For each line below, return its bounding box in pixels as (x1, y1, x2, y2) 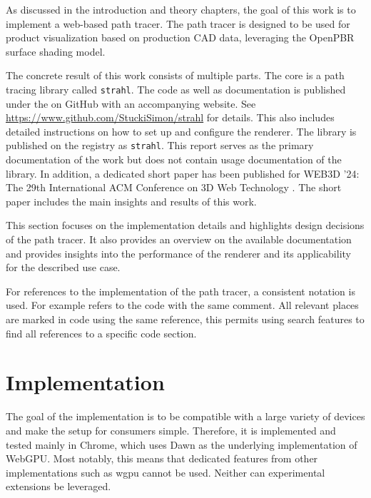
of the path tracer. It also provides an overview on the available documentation (6, 232, 352, 247)
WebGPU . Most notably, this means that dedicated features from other (6, 451, 318, 466)
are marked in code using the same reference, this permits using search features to (6, 312, 365, 326)
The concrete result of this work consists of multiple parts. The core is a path (6, 68, 345, 83)
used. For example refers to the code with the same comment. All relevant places (6, 298, 359, 312)
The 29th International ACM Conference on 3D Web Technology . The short (6, 180, 342, 195)
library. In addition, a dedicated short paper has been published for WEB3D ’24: (6, 166, 360, 181)
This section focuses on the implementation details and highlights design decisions (6, 218, 365, 233)
